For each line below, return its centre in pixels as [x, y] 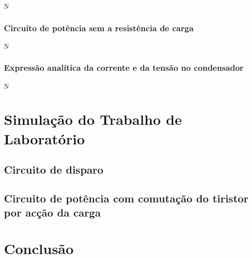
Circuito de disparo [54, 169]
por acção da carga [52, 212]
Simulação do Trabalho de [93, 119]
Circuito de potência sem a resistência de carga [99, 28]
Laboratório [44, 138]
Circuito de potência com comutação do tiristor [126, 198]
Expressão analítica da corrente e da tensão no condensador [124, 68]
